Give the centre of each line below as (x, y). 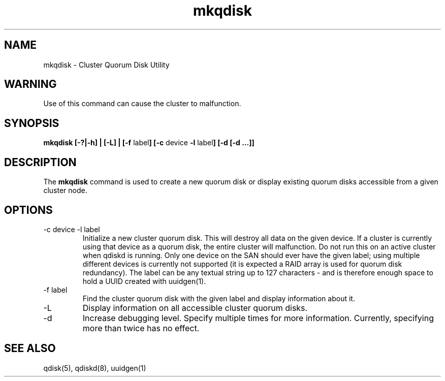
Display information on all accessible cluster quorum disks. (195, 308)
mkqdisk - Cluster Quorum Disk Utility (106, 65)
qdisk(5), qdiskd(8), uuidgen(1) (95, 368)
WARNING (30, 84)
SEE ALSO (30, 348)
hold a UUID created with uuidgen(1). (144, 281)
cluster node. (65, 190)
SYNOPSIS (32, 123)
